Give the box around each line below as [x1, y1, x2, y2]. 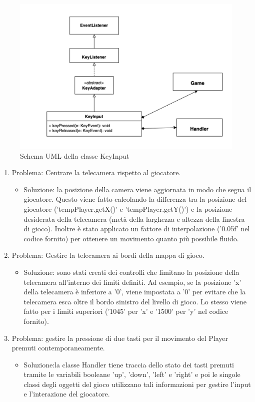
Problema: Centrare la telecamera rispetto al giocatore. [11, 167, 181, 178]
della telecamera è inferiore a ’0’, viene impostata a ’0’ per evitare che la [23, 286, 246, 297]
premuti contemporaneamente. [11, 342, 105, 353]
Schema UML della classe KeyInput [20, 150, 129, 161]
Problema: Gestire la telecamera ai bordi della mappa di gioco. [11, 250, 204, 260]
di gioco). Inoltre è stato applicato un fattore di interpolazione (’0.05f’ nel [23, 223, 250, 234]
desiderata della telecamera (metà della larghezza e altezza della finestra [23, 213, 245, 224]
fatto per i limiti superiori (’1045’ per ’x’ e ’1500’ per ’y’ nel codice [23, 306, 228, 316]
